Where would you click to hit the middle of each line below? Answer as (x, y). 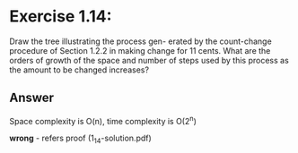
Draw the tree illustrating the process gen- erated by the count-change (140, 41)
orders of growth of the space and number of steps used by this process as (149, 60)
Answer (32, 98)
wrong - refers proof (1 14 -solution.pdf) (81, 139)
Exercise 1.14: (61, 17)
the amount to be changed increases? (79, 70)
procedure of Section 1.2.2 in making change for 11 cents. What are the (140, 50)
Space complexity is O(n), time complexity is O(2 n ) (103, 120)
